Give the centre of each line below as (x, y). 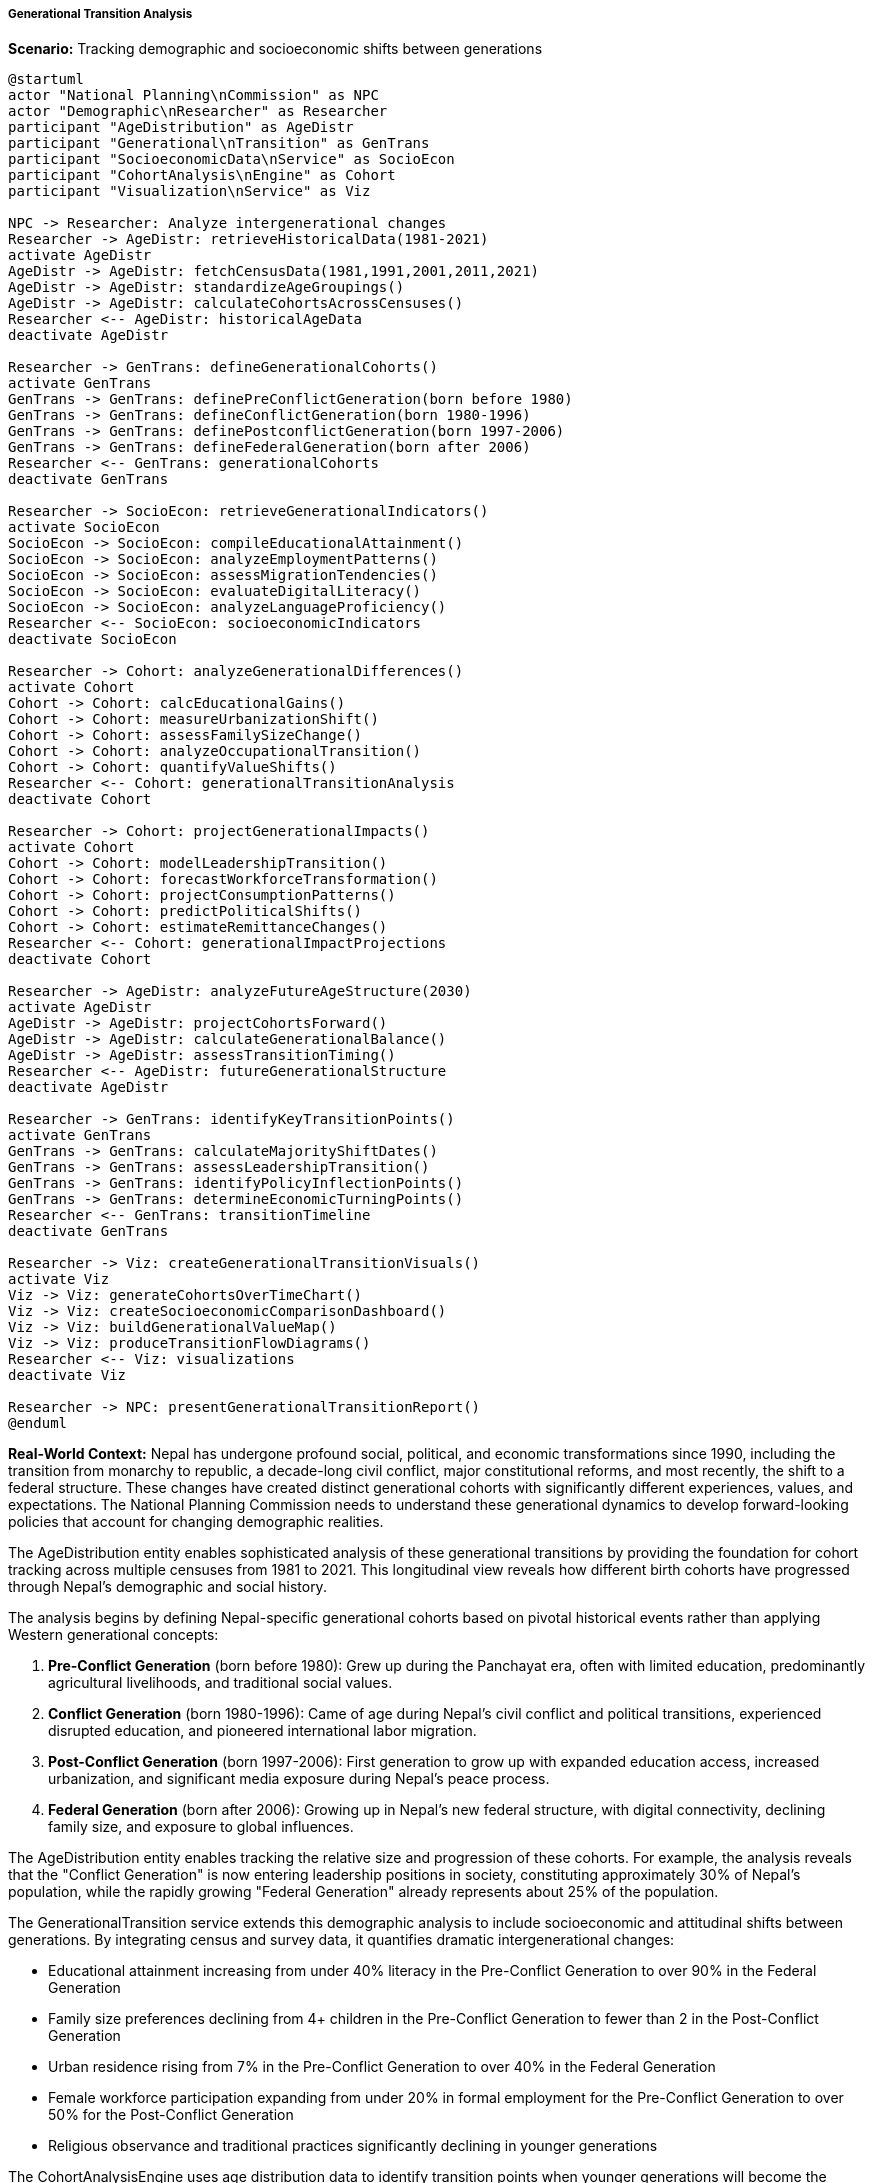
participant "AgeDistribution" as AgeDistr (181, 127)
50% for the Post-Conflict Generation (171, 2115)
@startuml (46, 79)
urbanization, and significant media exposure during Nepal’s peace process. (299, 1779)
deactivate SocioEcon (92, 639)
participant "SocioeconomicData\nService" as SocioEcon (231, 159)
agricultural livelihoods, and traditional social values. (220, 1683)
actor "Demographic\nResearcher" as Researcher (198, 111)
